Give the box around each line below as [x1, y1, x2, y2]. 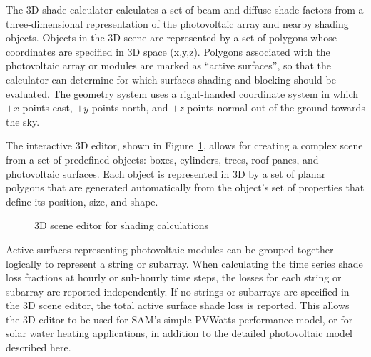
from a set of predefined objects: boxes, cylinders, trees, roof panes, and [6, 151, 319, 166]
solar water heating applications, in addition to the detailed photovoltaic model [6, 326, 352, 341]
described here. [6, 340, 71, 355]
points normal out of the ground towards [187, 100, 365, 115]
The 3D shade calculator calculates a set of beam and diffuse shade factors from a [6, 2, 364, 16]
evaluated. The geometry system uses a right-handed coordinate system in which [6, 86, 359, 101]
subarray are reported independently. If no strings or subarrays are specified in [6, 283, 350, 298]
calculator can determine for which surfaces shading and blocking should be [6, 71, 336, 86]
